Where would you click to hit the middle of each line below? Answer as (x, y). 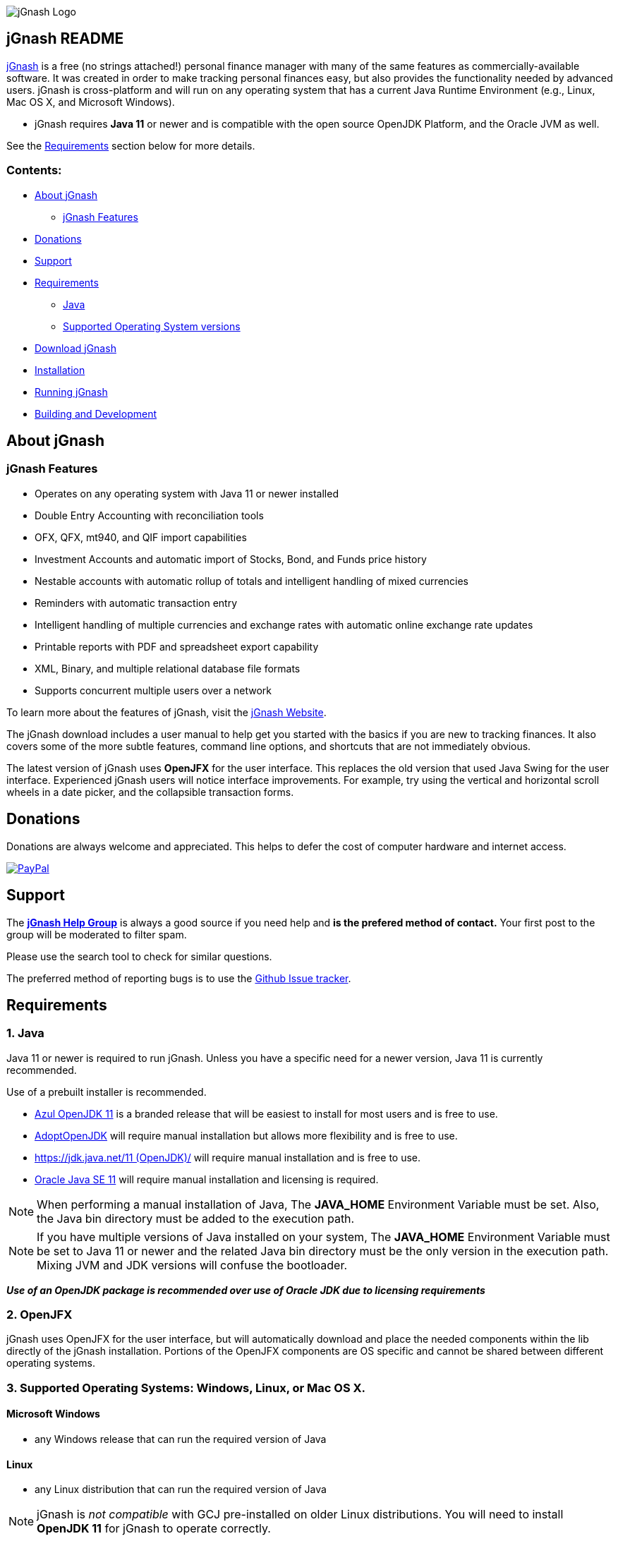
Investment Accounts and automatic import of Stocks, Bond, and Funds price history (231, 559)
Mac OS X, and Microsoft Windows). (91, 102)
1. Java (25, 1033)
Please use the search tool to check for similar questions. (139, 956)
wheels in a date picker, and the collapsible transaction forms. (150, 792)
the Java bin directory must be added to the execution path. (196, 1218)
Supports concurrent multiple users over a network (153, 690)
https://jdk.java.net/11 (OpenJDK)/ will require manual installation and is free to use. (228, 1157)
